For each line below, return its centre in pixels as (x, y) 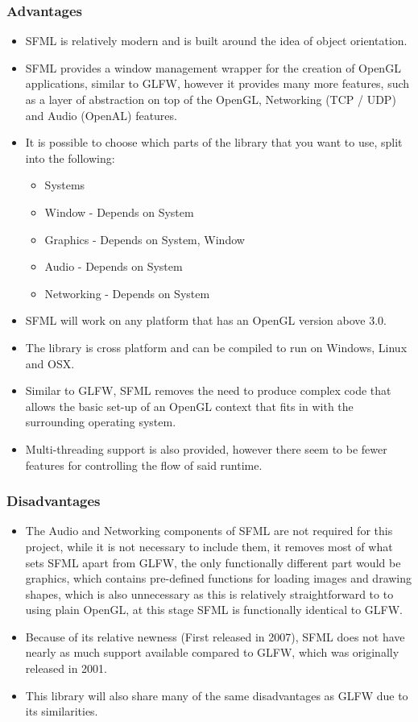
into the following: (70, 158)
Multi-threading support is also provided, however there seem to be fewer (206, 448)
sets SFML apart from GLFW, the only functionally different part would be (213, 562)
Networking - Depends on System (127, 293)
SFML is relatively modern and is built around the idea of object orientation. (216, 41)
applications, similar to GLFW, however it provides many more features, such (217, 83)
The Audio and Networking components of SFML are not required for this (209, 531)
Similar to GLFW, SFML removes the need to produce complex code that (208, 390)
